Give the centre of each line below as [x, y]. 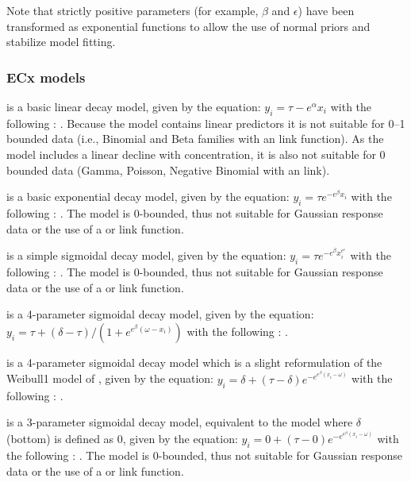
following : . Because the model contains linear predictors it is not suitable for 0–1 [206, 123]
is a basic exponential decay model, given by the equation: [148, 197]
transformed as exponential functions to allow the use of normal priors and [188, 26]
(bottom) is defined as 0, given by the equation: [122, 439]
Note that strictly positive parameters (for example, [133, 10]
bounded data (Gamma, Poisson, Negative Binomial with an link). [168, 170]
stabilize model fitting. [61, 42]
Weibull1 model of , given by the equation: [110, 378]
